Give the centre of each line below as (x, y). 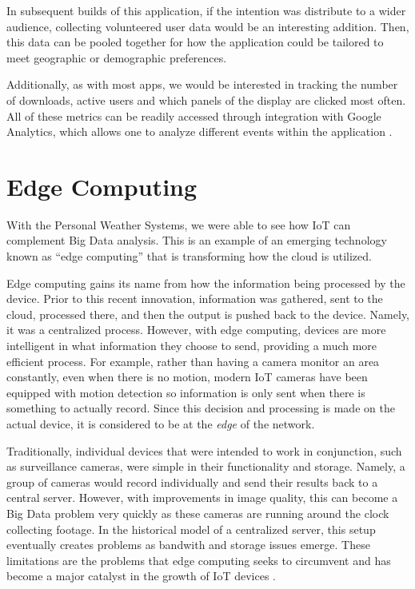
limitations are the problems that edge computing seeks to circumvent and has (199, 560)
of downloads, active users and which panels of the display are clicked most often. (206, 99)
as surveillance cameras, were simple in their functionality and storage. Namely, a (206, 466)
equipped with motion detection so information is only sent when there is (186, 392)
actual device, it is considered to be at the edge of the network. (161, 424)
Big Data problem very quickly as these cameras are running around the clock (198, 513)
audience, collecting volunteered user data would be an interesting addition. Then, (208, 26)
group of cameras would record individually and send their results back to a (192, 482)
